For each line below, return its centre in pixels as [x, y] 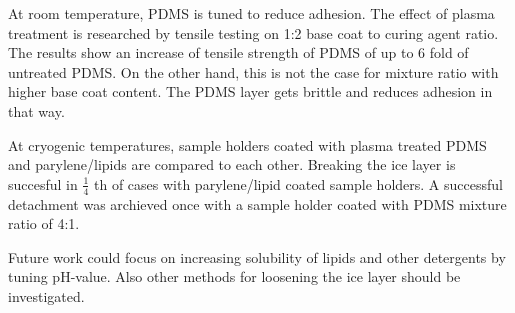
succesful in [43, 183]
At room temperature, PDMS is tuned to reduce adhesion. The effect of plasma [251, 13]
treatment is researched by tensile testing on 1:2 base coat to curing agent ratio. [253, 32]
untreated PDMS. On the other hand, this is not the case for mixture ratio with [253, 71]
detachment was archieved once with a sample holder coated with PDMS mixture [257, 203]
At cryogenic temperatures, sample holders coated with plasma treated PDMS [247, 144]
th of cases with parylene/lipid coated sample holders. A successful [298, 183]
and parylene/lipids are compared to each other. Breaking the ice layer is [232, 164]
